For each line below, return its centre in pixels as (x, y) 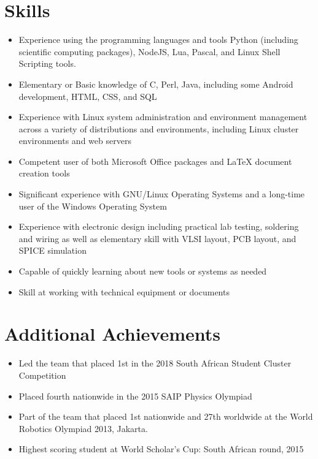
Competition (42, 375)
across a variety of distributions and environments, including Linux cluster (159, 128)
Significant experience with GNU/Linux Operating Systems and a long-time (162, 194)
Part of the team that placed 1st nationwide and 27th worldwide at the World (166, 416)
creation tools (44, 173)
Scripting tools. (47, 63)
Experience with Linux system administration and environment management (163, 117)
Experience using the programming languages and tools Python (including (158, 40)
